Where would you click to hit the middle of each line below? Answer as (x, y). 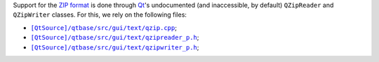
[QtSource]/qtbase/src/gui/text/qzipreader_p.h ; (115, 38)
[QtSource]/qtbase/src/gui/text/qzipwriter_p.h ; (115, 47)
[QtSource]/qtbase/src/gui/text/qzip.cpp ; (104, 27)
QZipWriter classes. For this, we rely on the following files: (100, 15)
